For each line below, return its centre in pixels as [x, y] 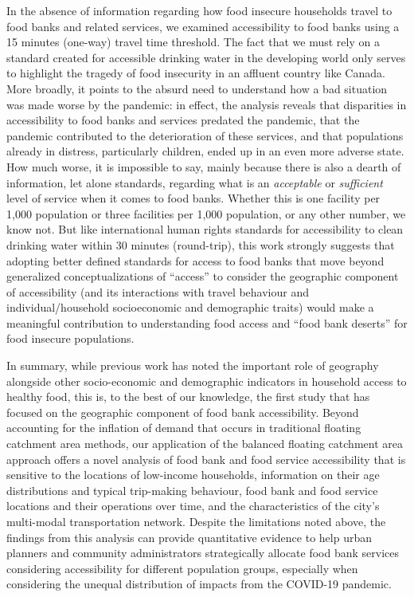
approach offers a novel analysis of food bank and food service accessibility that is [206, 459]
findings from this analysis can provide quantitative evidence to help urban [189, 537]
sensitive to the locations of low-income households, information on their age [193, 475]
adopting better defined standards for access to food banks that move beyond [195, 260]
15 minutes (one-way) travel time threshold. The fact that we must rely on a [193, 42]
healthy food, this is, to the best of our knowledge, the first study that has [188, 397]
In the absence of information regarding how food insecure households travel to [199, 10]
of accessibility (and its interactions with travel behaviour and [158, 291]
